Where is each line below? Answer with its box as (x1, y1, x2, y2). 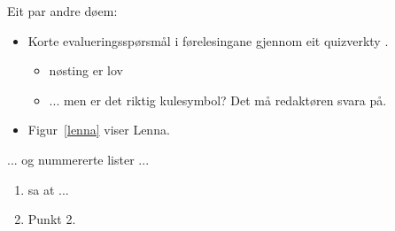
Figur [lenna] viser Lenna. (27, 120, 170, 139)
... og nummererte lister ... (7, 150, 150, 168)
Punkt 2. (27, 210, 76, 228)
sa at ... (27, 180, 69, 198)
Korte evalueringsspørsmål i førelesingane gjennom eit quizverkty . (27, 31, 389, 50)
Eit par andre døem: (7, 2, 118, 19)
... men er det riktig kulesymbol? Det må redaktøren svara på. (49, 90, 387, 109)
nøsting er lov (49, 61, 123, 80)
